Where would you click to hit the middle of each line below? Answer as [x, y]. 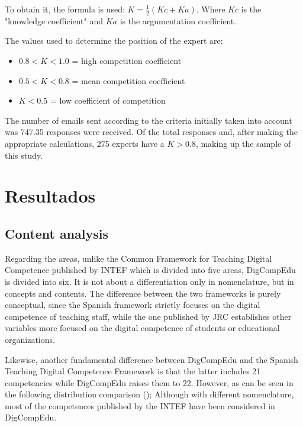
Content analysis [57, 233]
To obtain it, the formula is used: [65, 9]
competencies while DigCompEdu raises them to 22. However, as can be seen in [149, 382]
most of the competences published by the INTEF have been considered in [140, 405]
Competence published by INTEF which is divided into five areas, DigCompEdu [150, 270]
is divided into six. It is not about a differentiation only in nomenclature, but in [149, 281]
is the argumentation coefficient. [178, 20]
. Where [211, 9]
